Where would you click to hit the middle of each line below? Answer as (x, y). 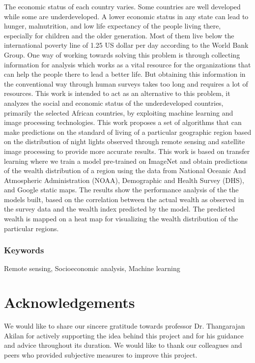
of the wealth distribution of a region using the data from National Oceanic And (125, 170)
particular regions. (31, 228)
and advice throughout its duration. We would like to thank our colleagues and (123, 345)
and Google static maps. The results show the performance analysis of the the (121, 190)
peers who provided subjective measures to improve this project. (101, 354)
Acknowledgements (70, 302)
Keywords (24, 250)
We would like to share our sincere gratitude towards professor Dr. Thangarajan (125, 326)
